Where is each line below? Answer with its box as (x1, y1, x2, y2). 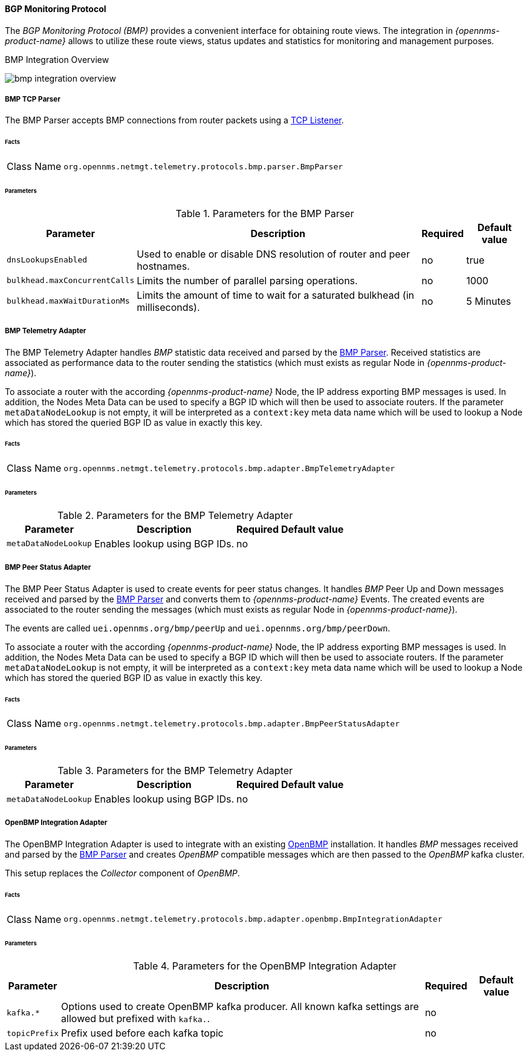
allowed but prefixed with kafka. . (61, 1012, 210, 1025)
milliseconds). (137, 301, 200, 313)
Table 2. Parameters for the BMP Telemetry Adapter (57, 509, 293, 521)
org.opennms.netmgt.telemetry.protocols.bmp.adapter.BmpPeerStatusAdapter (63, 719, 400, 728)
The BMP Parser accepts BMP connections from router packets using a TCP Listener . (5, 115, 344, 126)
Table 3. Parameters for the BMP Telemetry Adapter (57, 764, 293, 777)
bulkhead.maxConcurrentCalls (7, 276, 135, 285)
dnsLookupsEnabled (7, 255, 88, 265)
